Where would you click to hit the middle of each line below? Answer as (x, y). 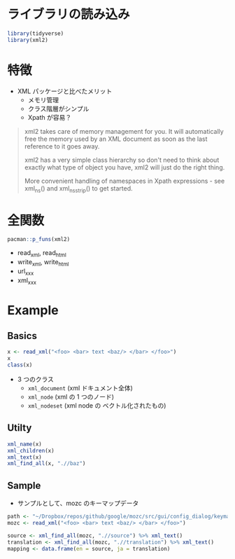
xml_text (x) (24, 457)
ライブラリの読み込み (69, 14)
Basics (22, 336)
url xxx (26, 272)
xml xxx (27, 281)
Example (33, 310)
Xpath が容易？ (50, 117)
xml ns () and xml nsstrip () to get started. (78, 189)
